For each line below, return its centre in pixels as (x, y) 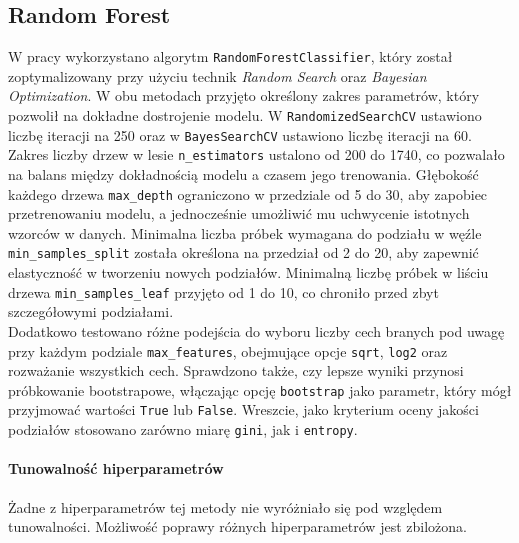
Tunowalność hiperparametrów (116, 468)
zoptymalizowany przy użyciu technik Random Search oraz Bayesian (217, 75)
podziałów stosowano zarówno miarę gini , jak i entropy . (183, 429)
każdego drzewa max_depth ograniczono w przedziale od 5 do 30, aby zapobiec (248, 193)
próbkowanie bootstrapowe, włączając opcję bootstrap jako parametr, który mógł (260, 389)
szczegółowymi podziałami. (91, 311)
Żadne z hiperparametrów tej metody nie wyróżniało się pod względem (225, 506)
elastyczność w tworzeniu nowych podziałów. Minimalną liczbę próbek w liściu (248, 272)
